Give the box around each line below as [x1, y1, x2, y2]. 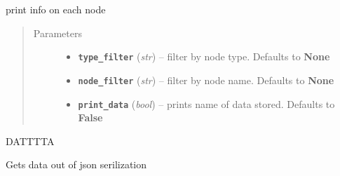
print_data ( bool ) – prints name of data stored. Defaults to [78, 96, 335, 111]
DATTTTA [6, 133, 55, 148]
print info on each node [6, 2, 106, 16]
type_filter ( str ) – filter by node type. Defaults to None [78, 49, 330, 64]
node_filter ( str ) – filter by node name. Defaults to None [78, 72, 334, 87]
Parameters [33, 25, 82, 40]
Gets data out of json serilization [6, 157, 147, 172]
